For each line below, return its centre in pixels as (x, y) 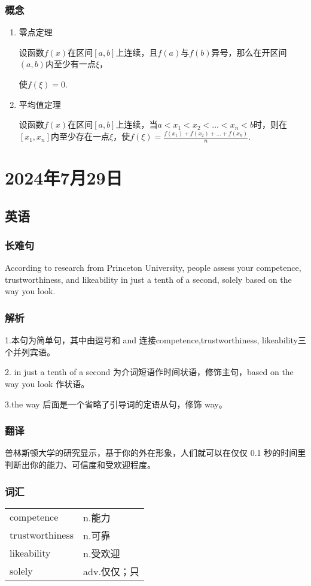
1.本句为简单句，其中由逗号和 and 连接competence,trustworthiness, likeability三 (155, 340)
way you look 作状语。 (47, 384)
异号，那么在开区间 (249, 52)
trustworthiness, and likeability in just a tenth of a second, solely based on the (148, 279)
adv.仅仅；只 (111, 571)
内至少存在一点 (80, 136)
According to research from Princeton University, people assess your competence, (153, 268)
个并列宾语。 (30, 351)
